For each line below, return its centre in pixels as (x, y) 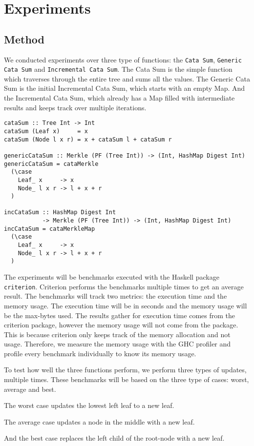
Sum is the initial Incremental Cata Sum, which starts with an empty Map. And (125, 88)
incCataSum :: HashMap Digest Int (60, 213)
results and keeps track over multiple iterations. (75, 107)
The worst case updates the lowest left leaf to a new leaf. (89, 405)
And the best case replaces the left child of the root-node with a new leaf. (114, 438)
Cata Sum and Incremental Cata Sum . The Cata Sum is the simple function (118, 69)
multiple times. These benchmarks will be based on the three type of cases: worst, (127, 379)
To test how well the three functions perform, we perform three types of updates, (125, 370)
